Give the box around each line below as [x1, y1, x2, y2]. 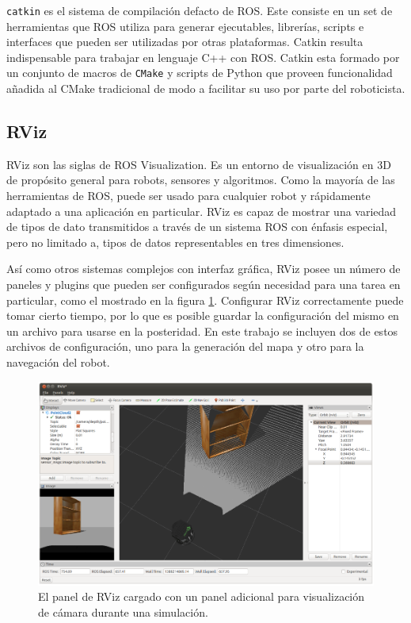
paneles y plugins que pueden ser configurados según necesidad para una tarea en [6, 276, 401, 293]
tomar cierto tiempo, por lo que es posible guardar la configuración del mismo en [6, 307, 399, 324]
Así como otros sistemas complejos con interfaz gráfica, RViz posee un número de [6, 260, 401, 277]
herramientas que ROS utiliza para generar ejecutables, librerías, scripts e [6, 17, 364, 34]
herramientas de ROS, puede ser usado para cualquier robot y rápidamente [6, 187, 371, 204]
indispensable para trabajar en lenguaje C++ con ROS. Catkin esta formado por [6, 48, 400, 65]
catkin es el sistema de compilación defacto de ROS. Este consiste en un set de [6, 2, 393, 18]
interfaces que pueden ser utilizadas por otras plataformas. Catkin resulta [6, 33, 363, 50]
